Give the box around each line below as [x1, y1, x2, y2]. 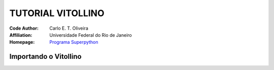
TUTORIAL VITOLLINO [9, 8, 105, 19]
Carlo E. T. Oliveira [49, 25, 88, 31]
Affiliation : [9, 32, 32, 38]
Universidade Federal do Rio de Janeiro [49, 32, 132, 38]
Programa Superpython [49, 39, 98, 45]
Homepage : [9, 39, 35, 45]
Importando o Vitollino [9, 52, 82, 61]
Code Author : [9, 25, 39, 31]
